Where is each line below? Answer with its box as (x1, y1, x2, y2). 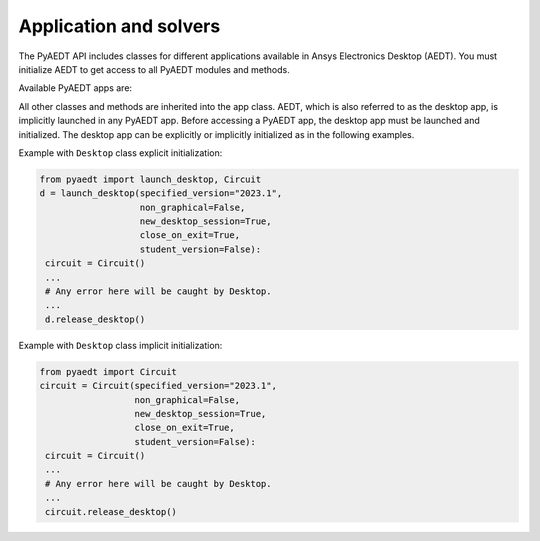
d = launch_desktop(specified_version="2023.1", (39, 188, 283, 199)
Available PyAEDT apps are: (18, 82, 133, 94)
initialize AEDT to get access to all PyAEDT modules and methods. (18, 63, 290, 75)
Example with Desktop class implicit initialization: (18, 339, 223, 351)
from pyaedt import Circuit (39, 366, 177, 377)
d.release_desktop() (45, 313, 146, 325)
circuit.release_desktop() (45, 506, 177, 517)
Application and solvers (18, 15, 221, 37)
